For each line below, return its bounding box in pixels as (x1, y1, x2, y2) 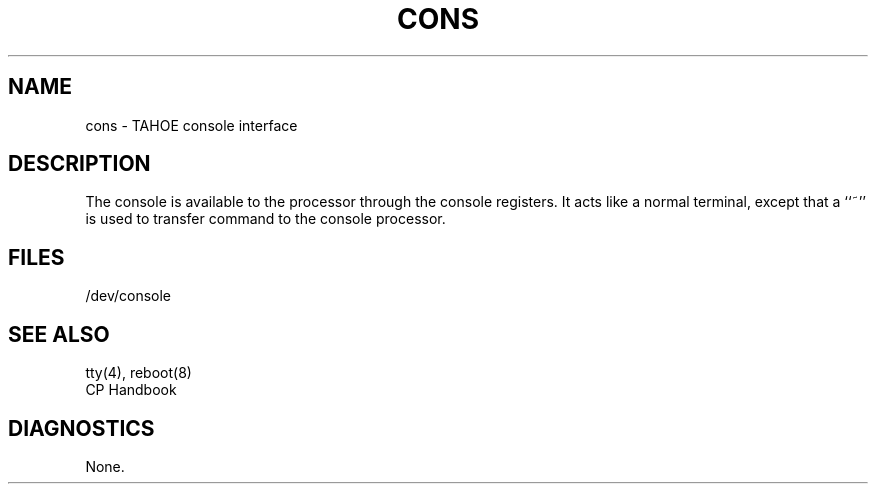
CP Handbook (85, 381, 177, 399)
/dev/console (85, 287, 172, 305)
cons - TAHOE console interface (85, 116, 298, 134)
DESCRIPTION (8, 151, 151, 177)
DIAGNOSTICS (8, 415, 155, 441)
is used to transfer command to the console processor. (85, 210, 446, 228)
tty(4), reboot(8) (85, 364, 192, 382)
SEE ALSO (8, 321, 110, 347)
